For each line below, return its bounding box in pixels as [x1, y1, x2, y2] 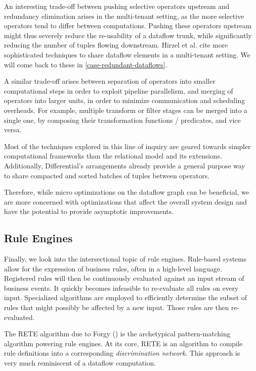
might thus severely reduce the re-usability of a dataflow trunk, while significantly [4, 30, 252, 40]
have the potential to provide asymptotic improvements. [4, 206, 174, 216]
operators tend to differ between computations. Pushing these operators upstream [4, 20, 252, 31]
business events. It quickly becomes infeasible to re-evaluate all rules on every [4, 282, 239, 293]
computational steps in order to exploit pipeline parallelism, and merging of [4, 85, 233, 96]
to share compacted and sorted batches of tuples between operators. [4, 170, 210, 180]
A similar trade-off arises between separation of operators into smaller [4, 76, 215, 86]
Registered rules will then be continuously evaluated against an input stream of [4, 273, 245, 283]
